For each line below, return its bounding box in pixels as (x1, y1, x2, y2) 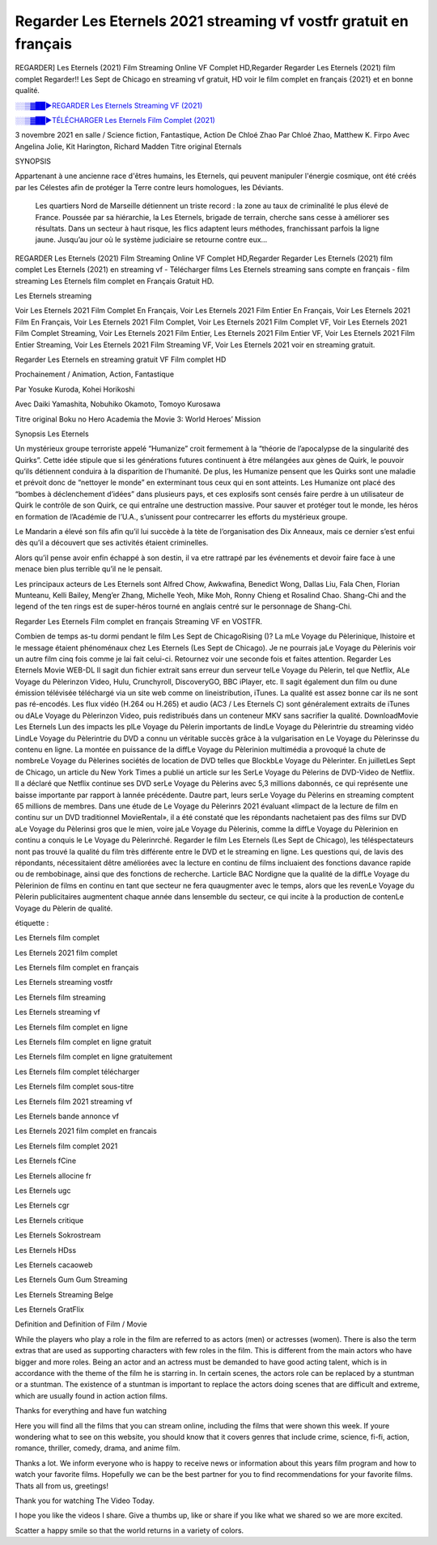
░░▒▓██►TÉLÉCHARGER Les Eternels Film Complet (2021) (15, 115, 216, 125)
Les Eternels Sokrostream (15, 1230, 101, 1240)
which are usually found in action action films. (15, 1390, 168, 1400)
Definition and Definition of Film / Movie (15, 1319, 147, 1329)
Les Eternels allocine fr (15, 1170, 92, 1181)
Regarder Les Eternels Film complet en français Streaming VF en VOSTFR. (15, 616, 263, 626)
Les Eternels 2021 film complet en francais (15, 1126, 157, 1136)
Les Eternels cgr (15, 1200, 70, 1210)
